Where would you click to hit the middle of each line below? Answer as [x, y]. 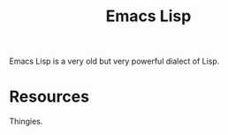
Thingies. [26, 122]
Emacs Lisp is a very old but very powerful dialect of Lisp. [114, 61]
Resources [49, 97]
